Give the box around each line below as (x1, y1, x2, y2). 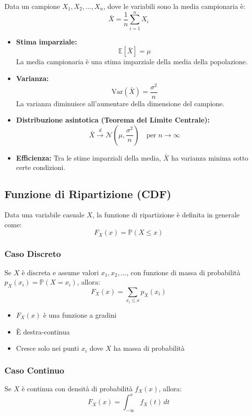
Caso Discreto (4, 248, 61, 260)
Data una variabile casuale (4, 209, 85, 220)
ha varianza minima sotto (171, 152, 249, 163)
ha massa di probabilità (113, 343, 185, 353)
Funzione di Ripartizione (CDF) (4, 186, 172, 202)
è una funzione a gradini (43, 309, 117, 320)
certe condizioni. (16, 162, 66, 172)
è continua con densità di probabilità (21, 383, 133, 393)
